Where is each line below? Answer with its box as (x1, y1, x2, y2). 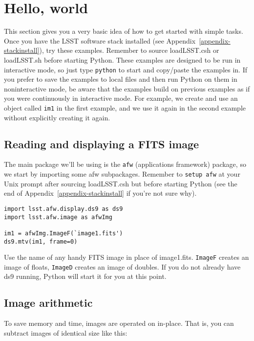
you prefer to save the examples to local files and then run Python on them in (4, 74, 237, 84)
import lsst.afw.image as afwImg (4, 213, 112, 221)
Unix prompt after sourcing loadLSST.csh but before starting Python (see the (4, 178, 237, 188)
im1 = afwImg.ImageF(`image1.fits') (4, 229, 123, 237)
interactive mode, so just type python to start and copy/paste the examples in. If (4, 64, 247, 74)
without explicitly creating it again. (4, 112, 110, 122)
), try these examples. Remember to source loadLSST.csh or (39, 45, 219, 55)
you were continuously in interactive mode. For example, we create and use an (4, 93, 238, 103)
